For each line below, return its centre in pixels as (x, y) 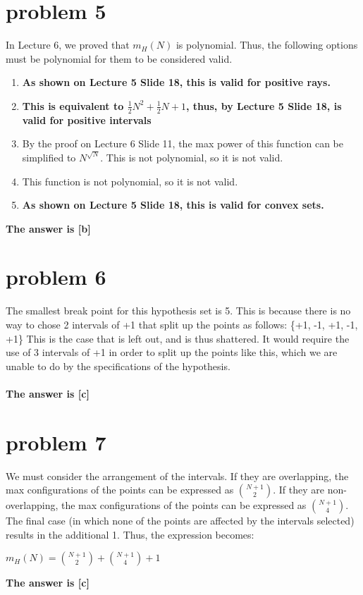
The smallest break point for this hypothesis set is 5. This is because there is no (178, 311)
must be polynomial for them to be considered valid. (119, 58)
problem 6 (56, 277)
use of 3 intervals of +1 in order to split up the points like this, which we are (172, 352)
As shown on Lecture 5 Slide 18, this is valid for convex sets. (173, 205)
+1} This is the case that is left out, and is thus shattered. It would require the (178, 338)
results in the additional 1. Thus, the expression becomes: (130, 534)
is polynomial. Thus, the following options (267, 45)
